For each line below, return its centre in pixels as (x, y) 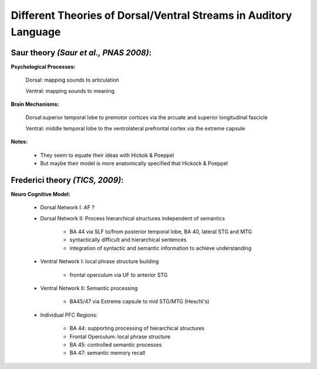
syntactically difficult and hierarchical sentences (128, 240)
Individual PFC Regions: (69, 315)
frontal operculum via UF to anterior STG (119, 275)
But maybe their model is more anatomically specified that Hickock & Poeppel (134, 163)
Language (36, 32)
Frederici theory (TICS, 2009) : (67, 180)
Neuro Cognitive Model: (41, 194)
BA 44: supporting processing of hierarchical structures (137, 328)
